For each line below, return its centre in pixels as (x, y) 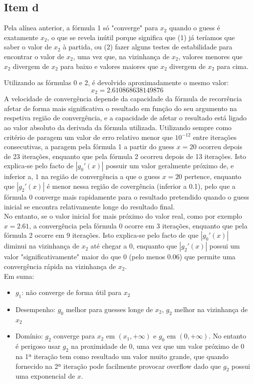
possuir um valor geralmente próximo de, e (170, 166)
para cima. (233, 66)
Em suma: (19, 276)
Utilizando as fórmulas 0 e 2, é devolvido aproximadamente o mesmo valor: (116, 82)
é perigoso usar (38, 346)
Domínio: (29, 336)
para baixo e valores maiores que (109, 66)
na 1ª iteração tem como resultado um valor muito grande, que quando (122, 356)
